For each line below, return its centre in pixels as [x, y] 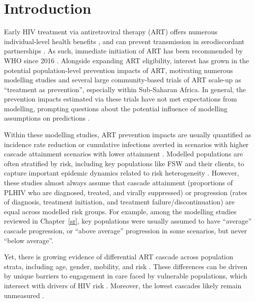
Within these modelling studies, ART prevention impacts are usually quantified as [128, 135]
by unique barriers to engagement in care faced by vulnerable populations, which [126, 276]
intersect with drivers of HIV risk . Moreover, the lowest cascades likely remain [123, 285]
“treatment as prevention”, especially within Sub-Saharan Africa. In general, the [125, 89]
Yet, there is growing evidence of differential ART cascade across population [119, 257]
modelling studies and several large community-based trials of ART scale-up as [123, 80]
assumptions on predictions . [47, 118]
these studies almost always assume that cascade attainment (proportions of [118, 183]
